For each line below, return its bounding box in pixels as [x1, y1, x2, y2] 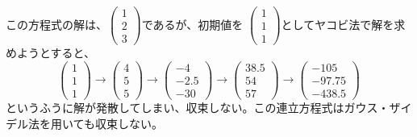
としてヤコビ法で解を [281, 15, 394, 32]
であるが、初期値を [141, 15, 244, 32]
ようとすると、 [16, 44, 96, 61]
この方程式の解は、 [6, 15, 107, 32]
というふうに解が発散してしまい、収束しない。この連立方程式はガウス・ [6, 98, 390, 115]
